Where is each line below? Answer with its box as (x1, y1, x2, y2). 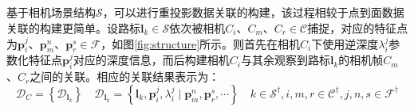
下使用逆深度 (311, 35, 379, 52)
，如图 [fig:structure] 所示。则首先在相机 (101, 35, 301, 52)
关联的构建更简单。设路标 (6, 19, 140, 36)
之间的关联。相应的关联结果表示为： (30, 68, 220, 85)
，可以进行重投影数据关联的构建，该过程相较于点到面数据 (102, 4, 404, 21)
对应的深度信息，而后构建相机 (73, 52, 230, 68)
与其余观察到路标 (240, 52, 330, 68)
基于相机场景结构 (6, 4, 96, 21)
